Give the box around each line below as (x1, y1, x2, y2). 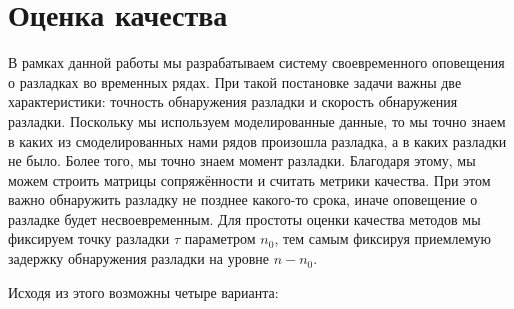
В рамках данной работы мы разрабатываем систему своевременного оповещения (8, 52, 505, 73)
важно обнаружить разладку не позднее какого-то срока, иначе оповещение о (8, 189, 478, 210)
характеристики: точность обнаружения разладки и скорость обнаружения (8, 91, 458, 112)
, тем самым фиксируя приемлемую (274, 228, 492, 249)
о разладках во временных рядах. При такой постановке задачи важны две (8, 71, 462, 92)
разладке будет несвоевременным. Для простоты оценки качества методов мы (8, 208, 481, 229)
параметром (184, 228, 256, 249)
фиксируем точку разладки (8, 228, 170, 249)
